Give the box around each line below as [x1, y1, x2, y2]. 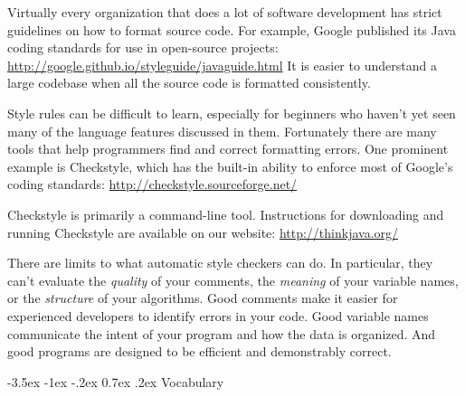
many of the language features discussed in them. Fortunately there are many [7, 121, 437, 140]
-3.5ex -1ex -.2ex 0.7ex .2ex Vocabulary [7, 372, 224, 391]
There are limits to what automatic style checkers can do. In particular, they [7, 253, 433, 272]
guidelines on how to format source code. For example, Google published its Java [7, 20, 456, 39]
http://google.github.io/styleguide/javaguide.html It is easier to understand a [7, 55, 437, 74]
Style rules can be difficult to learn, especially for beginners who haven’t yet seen [7, 103, 456, 122]
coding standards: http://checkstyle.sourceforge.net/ [7, 175, 298, 194]
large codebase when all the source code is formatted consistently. [7, 73, 371, 92]
